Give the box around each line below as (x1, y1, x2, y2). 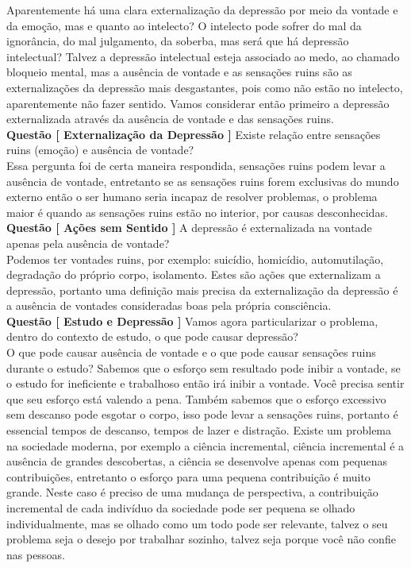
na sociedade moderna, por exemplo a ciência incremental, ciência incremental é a (6, 437, 405, 454)
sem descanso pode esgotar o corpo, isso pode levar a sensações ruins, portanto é (6, 406, 398, 423)
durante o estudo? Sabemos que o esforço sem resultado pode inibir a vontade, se (6, 359, 401, 376)
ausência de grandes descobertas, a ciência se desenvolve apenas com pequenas (6, 453, 388, 469)
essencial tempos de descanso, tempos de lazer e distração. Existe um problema (6, 422, 392, 439)
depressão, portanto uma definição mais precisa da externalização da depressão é (6, 281, 398, 298)
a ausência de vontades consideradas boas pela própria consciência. (6, 297, 332, 314)
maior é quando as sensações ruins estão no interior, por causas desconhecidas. (6, 203, 388, 220)
